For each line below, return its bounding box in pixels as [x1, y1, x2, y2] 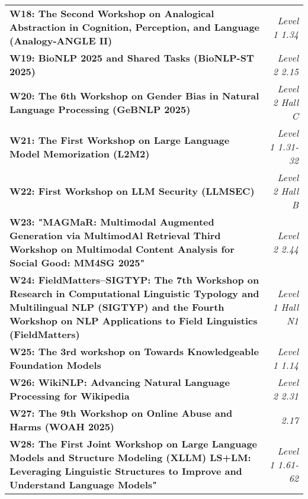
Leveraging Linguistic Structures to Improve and [9, 464, 242, 478]
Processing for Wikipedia [9, 389, 130, 403]
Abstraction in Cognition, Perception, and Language [9, 20, 260, 34]
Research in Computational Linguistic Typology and [9, 286, 259, 300]
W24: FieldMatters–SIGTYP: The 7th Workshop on [9, 273, 259, 286]
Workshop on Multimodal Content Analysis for [9, 242, 235, 256]
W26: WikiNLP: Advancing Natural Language [9, 375, 230, 389]
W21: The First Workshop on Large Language [9, 133, 230, 147]
